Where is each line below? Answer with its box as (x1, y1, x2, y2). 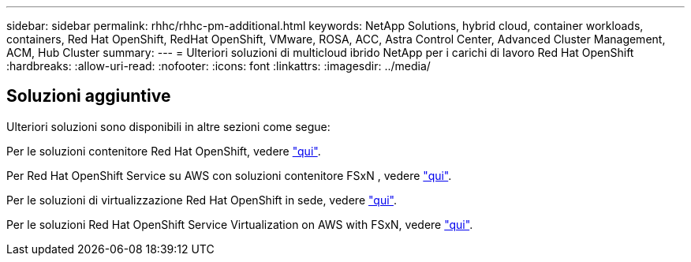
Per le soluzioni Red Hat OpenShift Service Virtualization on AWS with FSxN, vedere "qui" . (6, 217, 473, 231)
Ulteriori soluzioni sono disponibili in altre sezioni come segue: (6, 119, 331, 133)
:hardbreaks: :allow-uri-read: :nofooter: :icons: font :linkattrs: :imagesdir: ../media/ (6, 59, 431, 73)
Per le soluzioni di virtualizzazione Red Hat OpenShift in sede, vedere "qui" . (6, 193, 397, 207)
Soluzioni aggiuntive (6, 86, 171, 107)
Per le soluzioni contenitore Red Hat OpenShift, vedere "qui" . (6, 144, 321, 158)
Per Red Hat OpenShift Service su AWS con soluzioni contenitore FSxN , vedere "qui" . (6, 168, 452, 182)
